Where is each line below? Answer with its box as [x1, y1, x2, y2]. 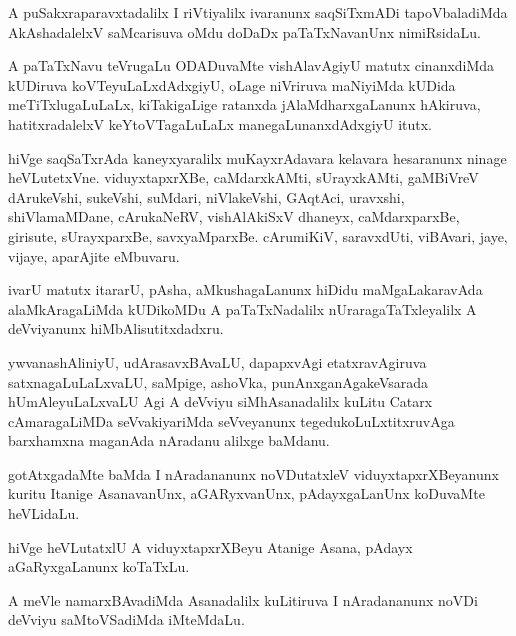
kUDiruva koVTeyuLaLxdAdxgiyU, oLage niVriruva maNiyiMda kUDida [8, 74, 456, 95]
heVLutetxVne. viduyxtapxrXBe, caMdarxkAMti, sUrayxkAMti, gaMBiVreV [8, 167, 479, 188]
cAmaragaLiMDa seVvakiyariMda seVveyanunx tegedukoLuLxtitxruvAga [8, 410, 455, 431]
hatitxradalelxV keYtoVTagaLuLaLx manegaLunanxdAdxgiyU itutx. [8, 113, 433, 134]
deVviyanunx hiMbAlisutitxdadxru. [8, 318, 224, 339]
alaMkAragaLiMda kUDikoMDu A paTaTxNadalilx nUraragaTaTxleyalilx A [8, 298, 477, 319]
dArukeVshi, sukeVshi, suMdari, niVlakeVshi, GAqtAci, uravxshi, [8, 186, 405, 207]
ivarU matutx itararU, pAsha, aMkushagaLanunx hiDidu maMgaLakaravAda [8, 279, 483, 300]
